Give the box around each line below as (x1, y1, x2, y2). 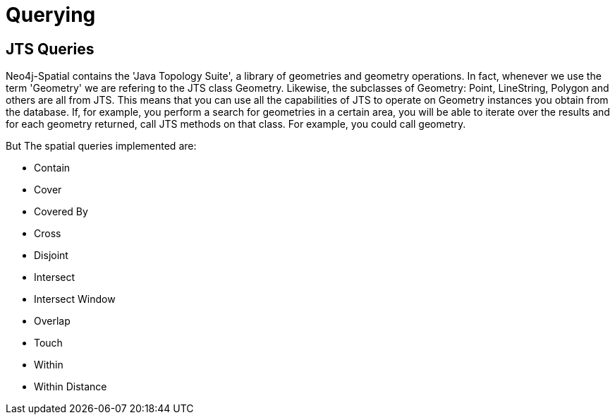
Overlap (34, 315, 71, 328)
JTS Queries (6, 40, 95, 58)
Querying (6, 3, 96, 27)
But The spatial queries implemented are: (6, 140, 197, 152)
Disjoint (34, 249, 68, 262)
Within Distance (34, 380, 107, 393)
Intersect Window (34, 293, 116, 306)
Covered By (34, 205, 88, 218)
